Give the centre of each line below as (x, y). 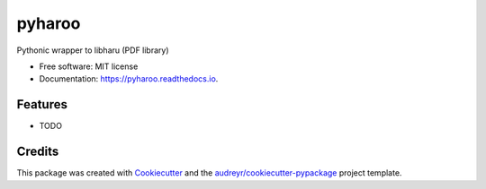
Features (42, 104)
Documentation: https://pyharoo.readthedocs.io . (129, 79)
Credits (38, 152)
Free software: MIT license (89, 66)
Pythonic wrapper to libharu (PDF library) (93, 50)
